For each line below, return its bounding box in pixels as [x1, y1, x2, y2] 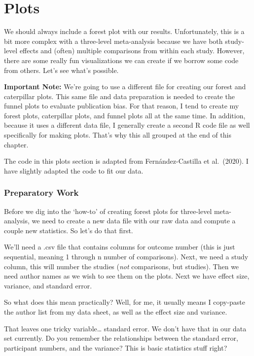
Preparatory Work [4, 186, 79, 199]
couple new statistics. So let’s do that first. [4, 225, 133, 235]
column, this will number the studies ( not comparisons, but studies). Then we [4, 261, 239, 271]
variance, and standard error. [4, 280, 92, 290]
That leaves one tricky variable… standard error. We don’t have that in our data [4, 323, 247, 333]
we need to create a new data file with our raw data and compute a [32, 215, 236, 226]
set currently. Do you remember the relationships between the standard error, [4, 333, 238, 343]
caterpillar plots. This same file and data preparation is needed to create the [4, 91, 235, 101]
